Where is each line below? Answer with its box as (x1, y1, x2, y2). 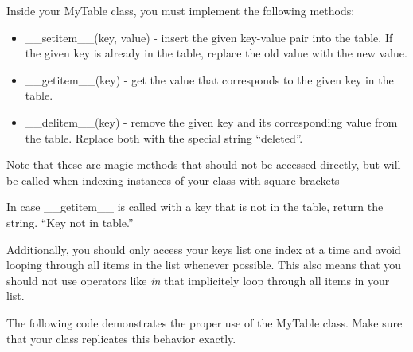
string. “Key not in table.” (6, 213, 134, 230)
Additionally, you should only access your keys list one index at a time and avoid (6, 241, 401, 257)
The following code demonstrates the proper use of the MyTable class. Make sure (6, 314, 403, 330)
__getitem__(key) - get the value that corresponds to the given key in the (25, 71, 394, 88)
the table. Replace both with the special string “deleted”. (25, 129, 303, 146)
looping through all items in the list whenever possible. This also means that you (6, 256, 402, 273)
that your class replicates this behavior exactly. (6, 330, 236, 346)
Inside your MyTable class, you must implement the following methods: (6, 2, 355, 18)
